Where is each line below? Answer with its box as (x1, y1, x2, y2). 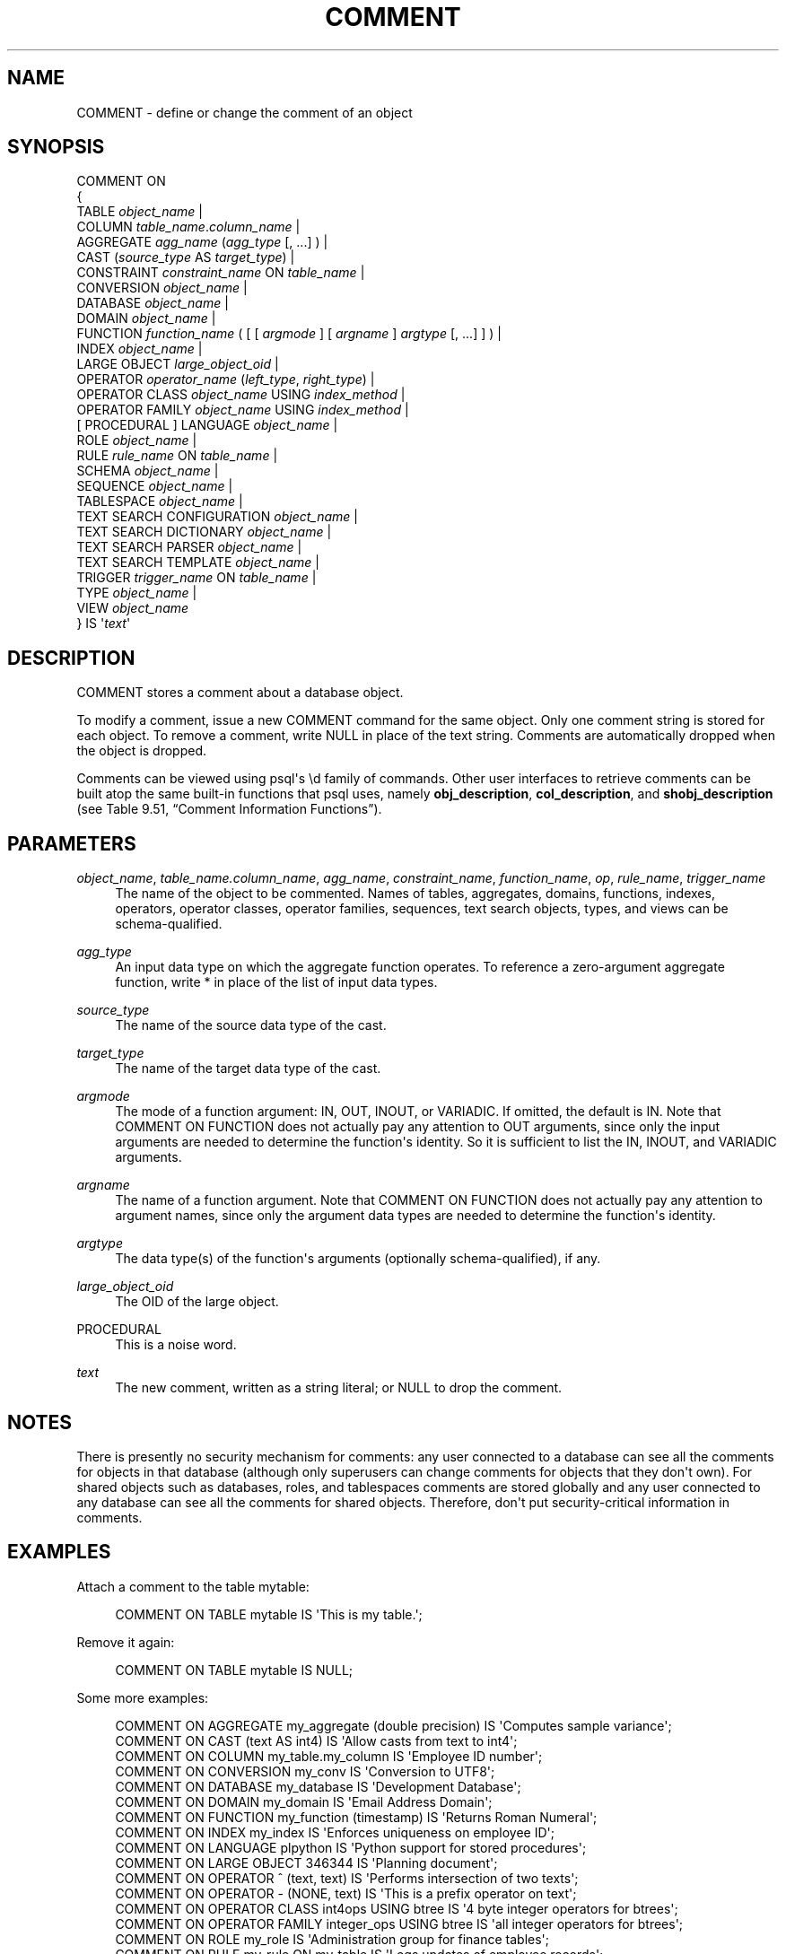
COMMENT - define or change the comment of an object (76, 104, 413, 120)
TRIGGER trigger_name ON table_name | (76, 570, 317, 586)
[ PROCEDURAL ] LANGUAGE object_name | (76, 417, 338, 433)
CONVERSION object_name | (76, 280, 248, 296)
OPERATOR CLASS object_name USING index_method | (76, 387, 406, 403)
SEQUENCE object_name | (76, 478, 233, 494)
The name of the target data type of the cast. (115, 1060, 381, 1077)
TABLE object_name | (76, 204, 204, 220)
